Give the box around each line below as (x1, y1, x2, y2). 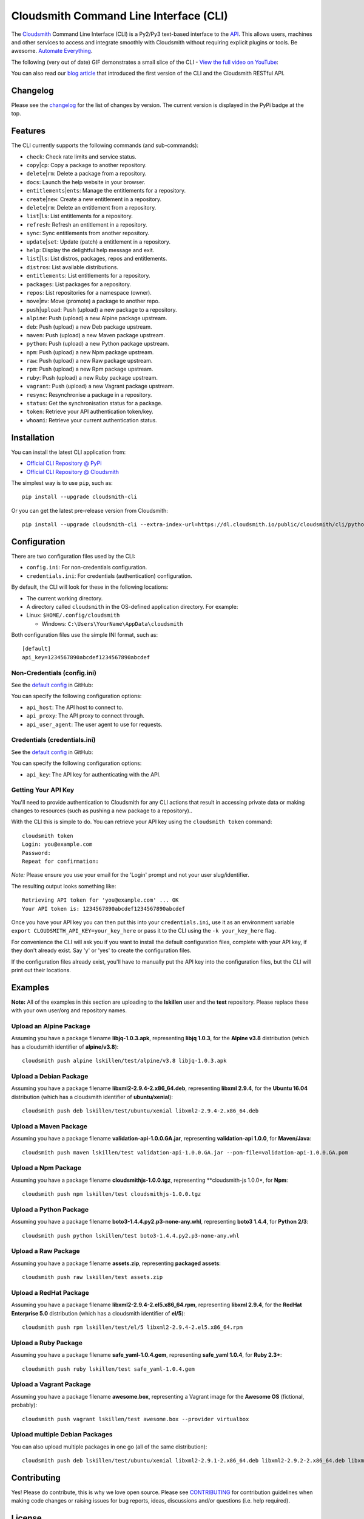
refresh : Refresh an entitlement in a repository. (26, 221, 147, 228)
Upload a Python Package (11, 1205, 89, 1213)
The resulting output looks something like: (11, 882, 116, 890)
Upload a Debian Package (11, 1072, 89, 1080)
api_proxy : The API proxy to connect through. (26, 712, 145, 719)
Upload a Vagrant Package (11, 1380, 91, 1388)
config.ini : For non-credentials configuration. (26, 564, 147, 571)
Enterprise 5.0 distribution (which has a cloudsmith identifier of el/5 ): (11, 1309, 185, 1317)
